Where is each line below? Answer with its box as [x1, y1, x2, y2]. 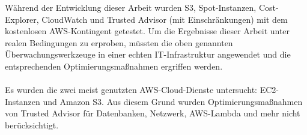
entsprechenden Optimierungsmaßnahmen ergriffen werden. [5, 59, 223, 72]
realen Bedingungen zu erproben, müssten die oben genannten [5, 36, 233, 49]
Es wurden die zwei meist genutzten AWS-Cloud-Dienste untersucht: [5, 83, 257, 96]
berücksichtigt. [5, 118, 59, 131]
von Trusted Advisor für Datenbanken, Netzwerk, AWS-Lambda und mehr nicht [5, 107, 300, 119]
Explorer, [5, 13, 39, 25]
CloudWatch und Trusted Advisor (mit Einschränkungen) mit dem [41, 13, 288, 25]
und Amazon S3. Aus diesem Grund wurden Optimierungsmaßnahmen [43, 95, 303, 107]
